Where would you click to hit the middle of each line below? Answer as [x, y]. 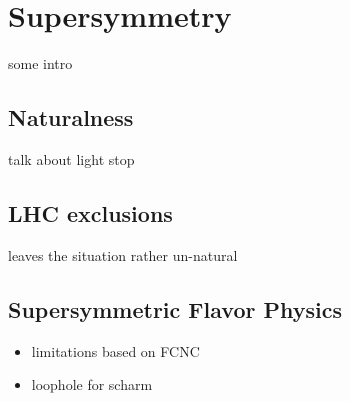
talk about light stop [71, 158]
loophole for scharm [92, 384]
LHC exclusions [90, 212]
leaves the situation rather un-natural [123, 254]
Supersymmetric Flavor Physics [175, 308]
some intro [40, 63]
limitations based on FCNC [115, 350]
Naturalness [71, 117]
